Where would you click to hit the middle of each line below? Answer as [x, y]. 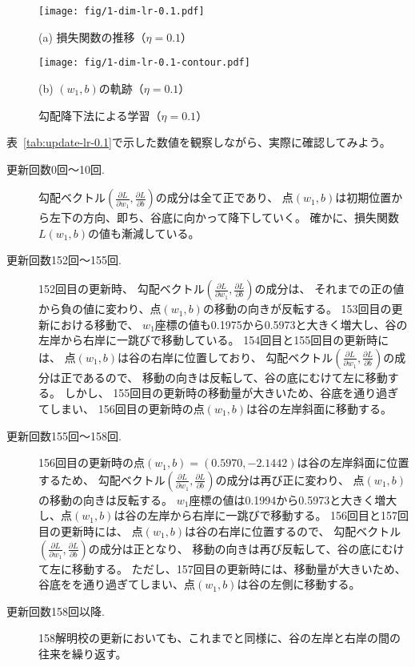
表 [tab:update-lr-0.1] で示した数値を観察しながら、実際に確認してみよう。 [199, 142]
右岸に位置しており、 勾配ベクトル [242, 357]
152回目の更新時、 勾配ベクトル [122, 289]
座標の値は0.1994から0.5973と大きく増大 [293, 499]
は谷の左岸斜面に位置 [353, 462]
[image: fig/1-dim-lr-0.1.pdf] [122, 11]
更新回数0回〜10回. [56, 169]
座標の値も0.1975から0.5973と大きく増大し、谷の [281, 324]
